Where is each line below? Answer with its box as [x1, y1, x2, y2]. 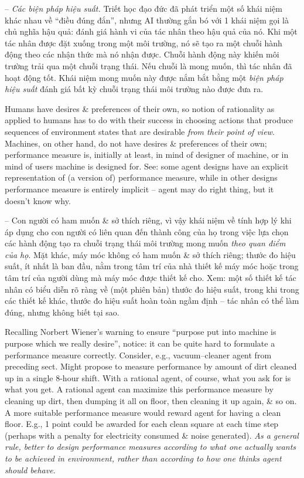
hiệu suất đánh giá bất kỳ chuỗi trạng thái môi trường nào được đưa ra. [5, 83, 264, 95]
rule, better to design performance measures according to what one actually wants [5, 440, 296, 453]
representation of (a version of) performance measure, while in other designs [5, 171, 278, 184]
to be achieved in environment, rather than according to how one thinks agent [5, 452, 282, 464]
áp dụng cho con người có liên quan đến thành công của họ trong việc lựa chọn [5, 225, 289, 238]
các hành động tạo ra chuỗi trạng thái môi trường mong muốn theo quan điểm [5, 237, 286, 249]
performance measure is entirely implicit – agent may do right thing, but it [5, 182, 274, 195]
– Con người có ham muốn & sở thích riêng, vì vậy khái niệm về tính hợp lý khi [5, 214, 292, 226]
